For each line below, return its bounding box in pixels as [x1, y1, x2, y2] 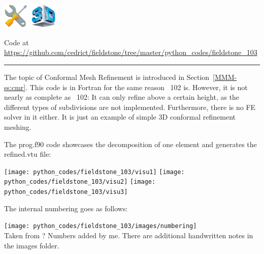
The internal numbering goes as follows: [4, 203, 128, 213]
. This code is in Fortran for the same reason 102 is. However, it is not [25, 81, 248, 92]
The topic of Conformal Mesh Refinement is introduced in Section [4, 72, 210, 82]
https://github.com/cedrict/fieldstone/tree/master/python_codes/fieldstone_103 [4, 47, 257, 58]
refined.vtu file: [4, 149, 51, 159]
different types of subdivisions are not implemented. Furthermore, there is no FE [4, 101, 256, 112]
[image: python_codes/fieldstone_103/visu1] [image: [4, 168, 185, 176]
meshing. [4, 121, 31, 132]
